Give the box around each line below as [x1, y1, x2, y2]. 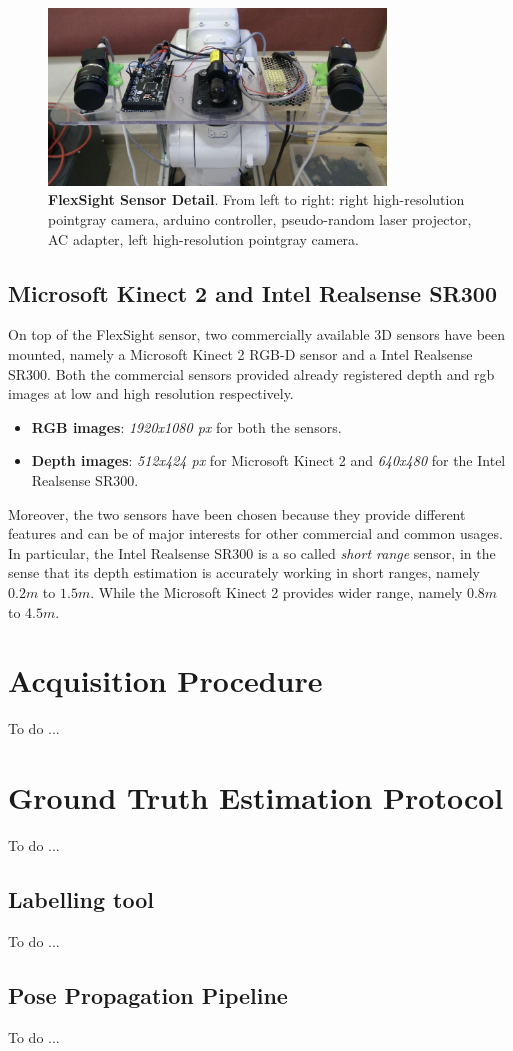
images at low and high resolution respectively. [8, 383, 294, 404]
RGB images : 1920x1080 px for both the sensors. [31, 416, 342, 437]
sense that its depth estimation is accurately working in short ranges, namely [8, 562, 481, 583]
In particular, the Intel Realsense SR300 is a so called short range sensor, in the [8, 542, 496, 563]
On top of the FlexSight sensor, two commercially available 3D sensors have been [8, 324, 506, 345]
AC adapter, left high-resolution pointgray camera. [48, 228, 359, 249]
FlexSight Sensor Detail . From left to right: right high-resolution [48, 189, 465, 210]
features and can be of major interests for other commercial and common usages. [8, 523, 503, 544]
